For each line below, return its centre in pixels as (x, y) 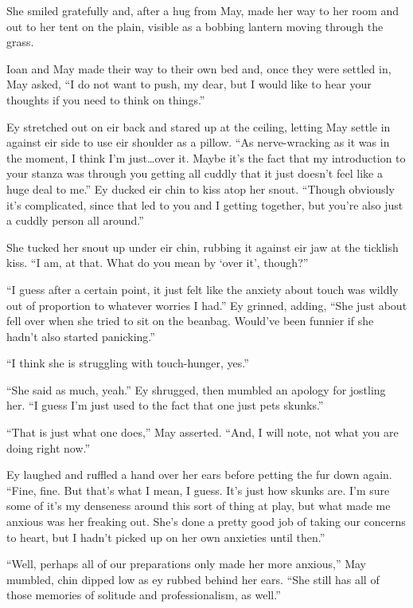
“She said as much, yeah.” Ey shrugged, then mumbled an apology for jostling (196, 389)
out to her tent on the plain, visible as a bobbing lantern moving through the (195, 26)
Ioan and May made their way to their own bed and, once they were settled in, (199, 68)
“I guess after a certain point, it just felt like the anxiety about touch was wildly (203, 289)
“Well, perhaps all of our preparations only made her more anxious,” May (187, 564)
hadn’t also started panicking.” (81, 336)
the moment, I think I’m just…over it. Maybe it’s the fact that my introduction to (206, 157)
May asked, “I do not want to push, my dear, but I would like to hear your (189, 84)
